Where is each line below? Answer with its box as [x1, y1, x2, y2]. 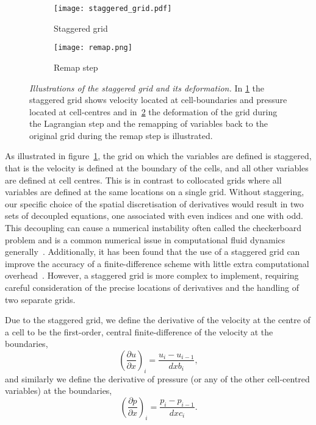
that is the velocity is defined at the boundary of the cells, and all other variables [5, 162, 309, 174]
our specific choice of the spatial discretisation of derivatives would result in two [5, 197, 304, 210]
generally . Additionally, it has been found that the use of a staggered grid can [5, 245, 300, 258]
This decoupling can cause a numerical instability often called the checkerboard [5, 221, 302, 234]
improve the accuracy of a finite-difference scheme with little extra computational [5, 257, 309, 270]
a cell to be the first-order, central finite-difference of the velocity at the [5, 325, 273, 338]
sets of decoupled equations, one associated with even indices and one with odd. [5, 209, 303, 222]
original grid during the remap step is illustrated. [29, 129, 213, 141]
